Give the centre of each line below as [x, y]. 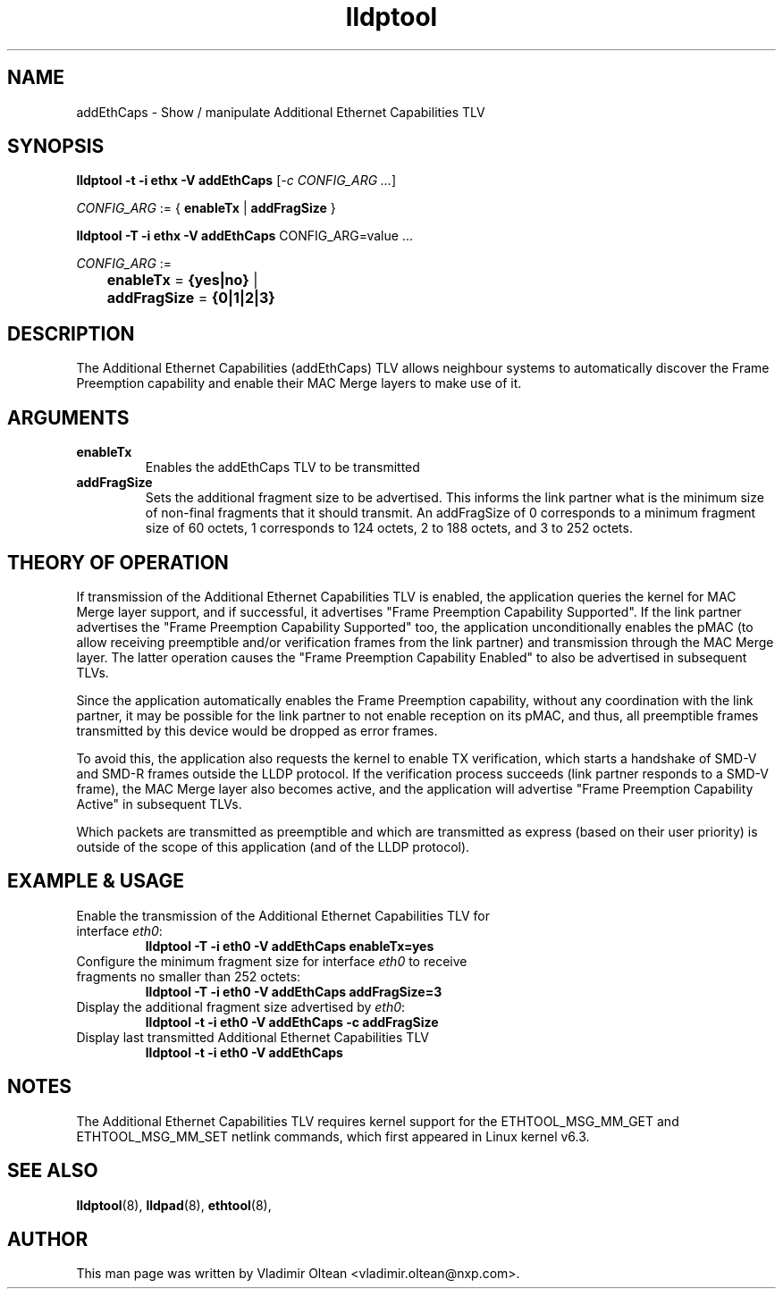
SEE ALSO [53, 1171]
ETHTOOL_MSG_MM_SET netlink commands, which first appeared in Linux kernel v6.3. [333, 1136]
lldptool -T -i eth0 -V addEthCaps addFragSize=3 [294, 991]
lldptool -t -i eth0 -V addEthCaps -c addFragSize [292, 1022]
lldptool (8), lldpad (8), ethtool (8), [174, 1205]
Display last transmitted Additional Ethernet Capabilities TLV [253, 1037]
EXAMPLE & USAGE [96, 881]
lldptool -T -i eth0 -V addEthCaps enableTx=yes [290, 946]
